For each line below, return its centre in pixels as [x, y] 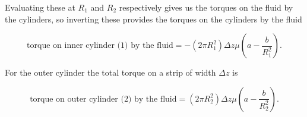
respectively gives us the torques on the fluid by [206, 7]
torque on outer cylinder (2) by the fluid [103, 99]
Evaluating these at [40, 7]
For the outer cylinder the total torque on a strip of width [110, 72]
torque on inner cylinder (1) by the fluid [100, 46]
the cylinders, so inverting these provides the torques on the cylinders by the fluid [153, 19]
